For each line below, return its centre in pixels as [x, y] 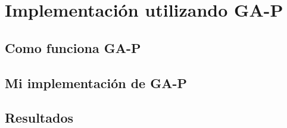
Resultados [39, 118]
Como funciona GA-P [73, 47]
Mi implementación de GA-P [96, 82]
